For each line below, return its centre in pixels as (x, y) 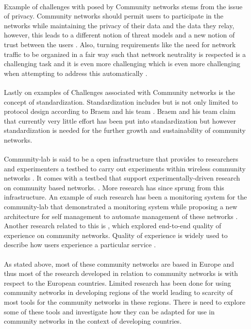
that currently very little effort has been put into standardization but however (120, 120)
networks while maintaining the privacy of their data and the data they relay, (119, 25)
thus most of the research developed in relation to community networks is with (121, 273)
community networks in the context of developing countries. (93, 321)
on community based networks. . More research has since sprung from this (114, 187)
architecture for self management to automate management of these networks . (121, 216)
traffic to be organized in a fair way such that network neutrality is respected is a (125, 54)
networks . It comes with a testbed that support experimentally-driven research (122, 178)
